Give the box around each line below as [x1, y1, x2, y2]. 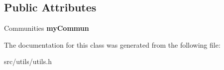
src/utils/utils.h [4, 56, 52, 67]
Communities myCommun [4, 23, 89, 33]
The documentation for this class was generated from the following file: [4, 39, 221, 50]
